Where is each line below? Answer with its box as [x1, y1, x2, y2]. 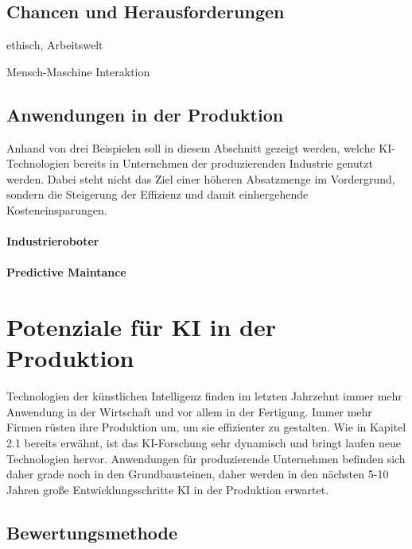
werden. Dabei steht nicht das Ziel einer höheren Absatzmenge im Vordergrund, [6, 170, 395, 187]
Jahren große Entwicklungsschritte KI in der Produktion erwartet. [6, 481, 329, 497]
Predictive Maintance [6, 264, 126, 280]
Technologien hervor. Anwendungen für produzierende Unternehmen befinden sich [6, 450, 406, 466]
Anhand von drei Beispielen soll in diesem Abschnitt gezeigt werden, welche [6, 139, 375, 156]
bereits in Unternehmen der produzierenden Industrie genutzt [72, 155, 373, 172]
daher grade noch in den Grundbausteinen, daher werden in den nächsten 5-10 [6, 466, 389, 482]
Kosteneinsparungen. [6, 201, 107, 218]
